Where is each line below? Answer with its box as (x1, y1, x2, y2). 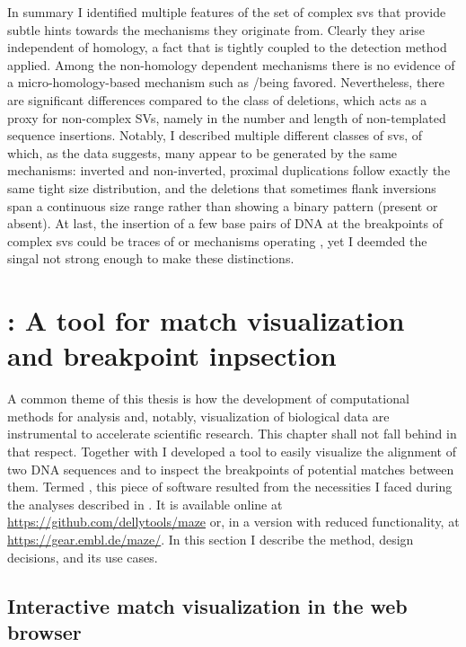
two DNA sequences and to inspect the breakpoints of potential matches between (7, 459, 454, 478)
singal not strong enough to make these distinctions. (7, 249, 295, 268)
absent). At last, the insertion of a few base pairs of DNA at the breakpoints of (7, 214, 443, 233)
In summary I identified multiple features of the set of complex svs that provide (7, 3, 446, 21)
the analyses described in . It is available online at (7, 494, 283, 513)
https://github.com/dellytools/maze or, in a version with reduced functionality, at (7, 512, 460, 531)
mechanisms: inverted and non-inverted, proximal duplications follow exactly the (7, 161, 451, 180)
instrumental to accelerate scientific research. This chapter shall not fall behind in (7, 424, 457, 443)
